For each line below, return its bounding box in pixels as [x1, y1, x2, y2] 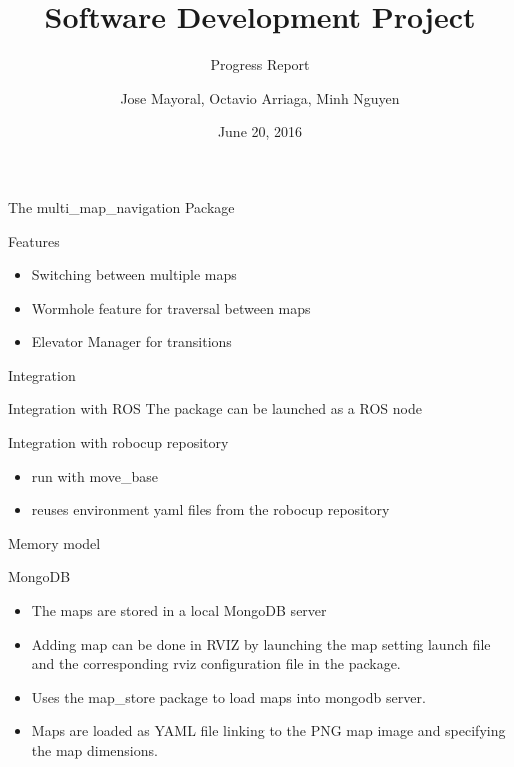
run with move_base [31, 465, 158, 486]
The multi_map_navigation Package [8, 196, 235, 217]
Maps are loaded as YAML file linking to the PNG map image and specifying [31, 720, 506, 741]
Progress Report [210, 54, 310, 75]
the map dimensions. [31, 740, 158, 760]
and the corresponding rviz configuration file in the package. [31, 653, 401, 674]
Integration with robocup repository [8, 432, 229, 453]
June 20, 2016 [217, 121, 303, 142]
